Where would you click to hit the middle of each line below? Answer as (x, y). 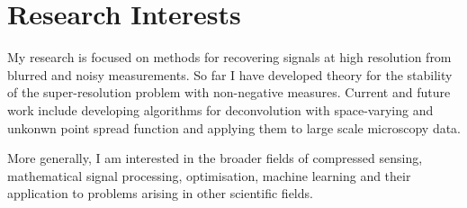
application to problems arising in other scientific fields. (160, 193)
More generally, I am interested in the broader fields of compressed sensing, (215, 158)
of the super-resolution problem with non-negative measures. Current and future (229, 92)
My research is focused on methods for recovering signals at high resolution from (229, 57)
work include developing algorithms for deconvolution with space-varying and (220, 109)
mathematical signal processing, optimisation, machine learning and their (209, 175)
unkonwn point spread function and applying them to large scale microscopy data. (234, 127)
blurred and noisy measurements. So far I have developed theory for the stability (230, 74)
